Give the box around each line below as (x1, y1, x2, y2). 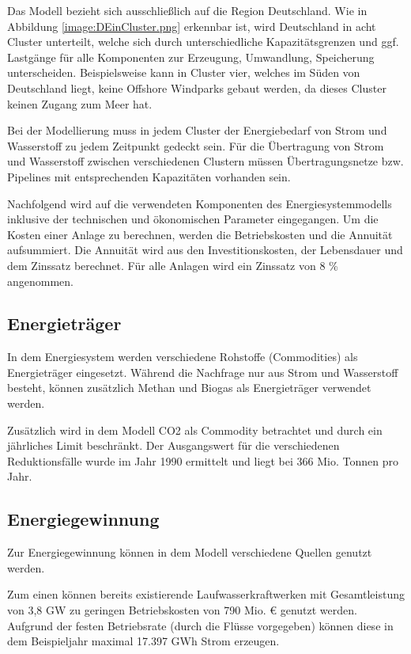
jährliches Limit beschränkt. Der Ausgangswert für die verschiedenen (7, 437, 340, 454)
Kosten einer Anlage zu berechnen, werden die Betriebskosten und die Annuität (7, 226, 393, 242)
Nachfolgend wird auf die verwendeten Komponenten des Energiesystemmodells (7, 195, 392, 211)
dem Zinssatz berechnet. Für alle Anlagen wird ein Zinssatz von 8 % (7, 257, 338, 273)
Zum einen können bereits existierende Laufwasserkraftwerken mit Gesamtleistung (7, 586, 405, 603)
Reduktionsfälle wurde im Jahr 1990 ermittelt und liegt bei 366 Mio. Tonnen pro (7, 452, 398, 469)
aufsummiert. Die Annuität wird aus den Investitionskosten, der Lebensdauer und (7, 241, 403, 258)
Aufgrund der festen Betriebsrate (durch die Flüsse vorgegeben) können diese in (7, 617, 394, 633)
